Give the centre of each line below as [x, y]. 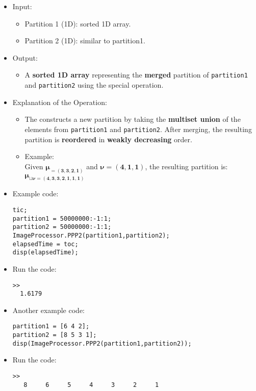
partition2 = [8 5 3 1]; [55, 335]
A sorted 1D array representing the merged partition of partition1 [136, 75]
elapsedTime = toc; [45, 244]
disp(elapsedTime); [45, 253]
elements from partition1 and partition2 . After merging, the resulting [138, 129]
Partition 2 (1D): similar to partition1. [85, 41]
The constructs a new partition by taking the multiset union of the [133, 119]
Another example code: [49, 310]
